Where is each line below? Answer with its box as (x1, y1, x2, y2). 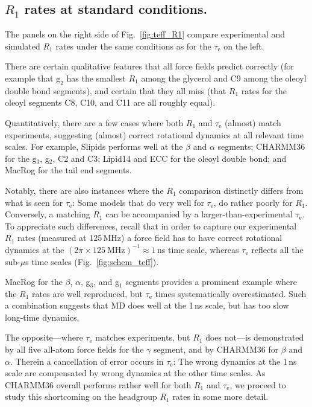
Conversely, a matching (5, 208, 90, 220)
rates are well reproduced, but (32, 287, 143, 300)
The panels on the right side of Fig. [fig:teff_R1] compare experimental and (5, 28, 285, 40)
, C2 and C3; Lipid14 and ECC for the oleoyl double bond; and (52, 152, 287, 164)
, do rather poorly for (213, 196, 293, 208)
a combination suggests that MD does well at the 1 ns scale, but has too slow (5, 299, 289, 312)
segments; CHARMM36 (217, 140, 305, 153)
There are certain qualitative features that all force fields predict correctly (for (5, 60, 295, 72)
